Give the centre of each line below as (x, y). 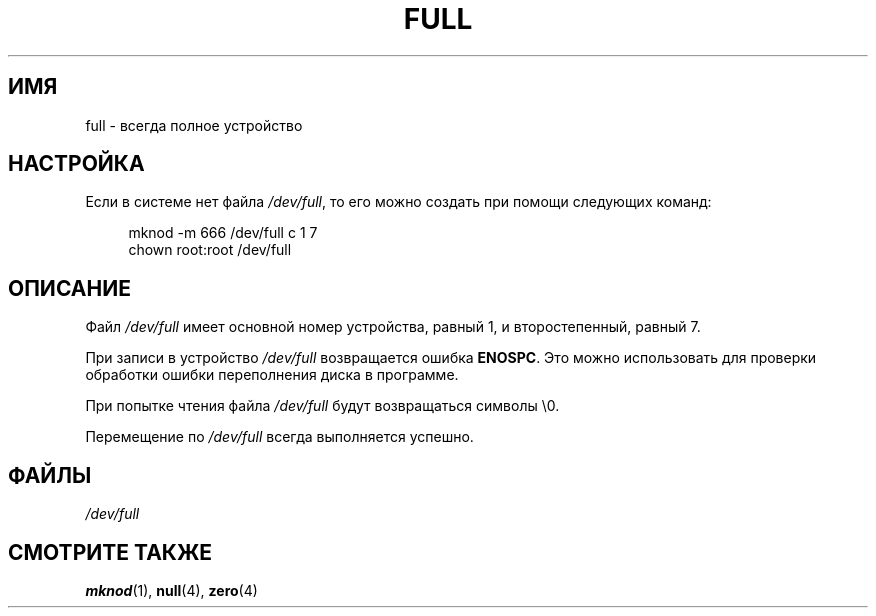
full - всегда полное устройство (194, 125)
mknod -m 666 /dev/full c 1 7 (223, 233)
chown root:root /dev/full (210, 250)
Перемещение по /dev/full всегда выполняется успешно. (279, 437)
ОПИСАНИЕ (69, 288)
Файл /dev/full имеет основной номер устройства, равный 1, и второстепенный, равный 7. (393, 327)
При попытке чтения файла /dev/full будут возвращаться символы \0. (322, 406)
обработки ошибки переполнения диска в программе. (272, 375)
